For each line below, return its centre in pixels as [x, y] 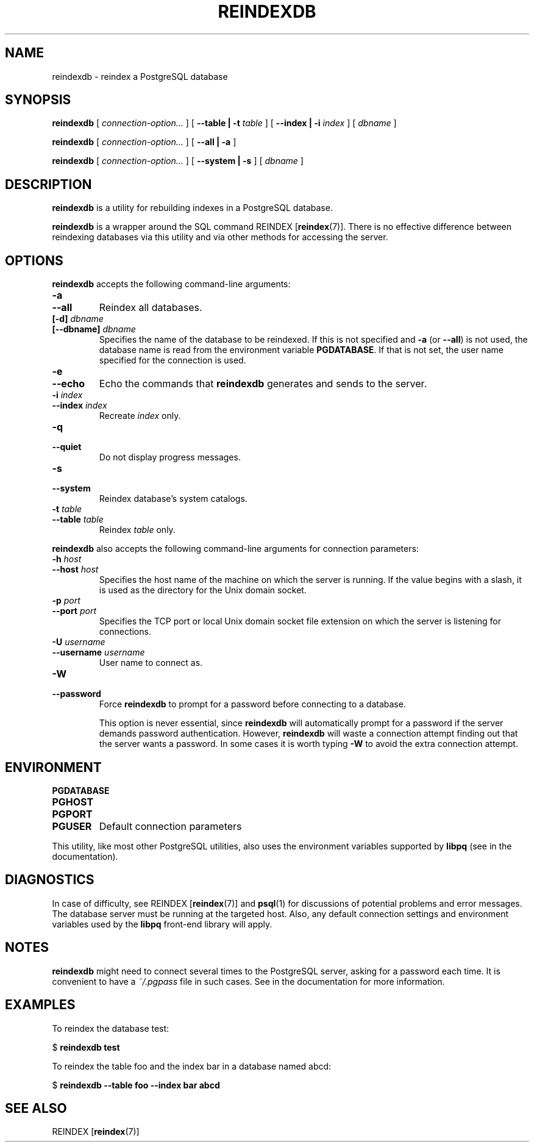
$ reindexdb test [86, 1047]
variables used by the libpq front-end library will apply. [162, 924]
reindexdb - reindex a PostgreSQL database [140, 76]
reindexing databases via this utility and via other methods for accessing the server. [220, 237]
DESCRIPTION [48, 184]
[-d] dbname [78, 319]
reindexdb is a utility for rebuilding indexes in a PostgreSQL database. [192, 208]
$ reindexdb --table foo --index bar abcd [136, 1085]
